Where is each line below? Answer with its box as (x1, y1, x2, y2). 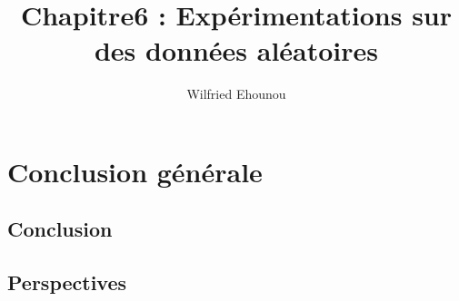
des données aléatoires (94, 32, 379, 69)
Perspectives (7, 268, 127, 296)
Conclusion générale (7, 152, 263, 189)
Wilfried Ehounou (186, 84, 286, 103)
